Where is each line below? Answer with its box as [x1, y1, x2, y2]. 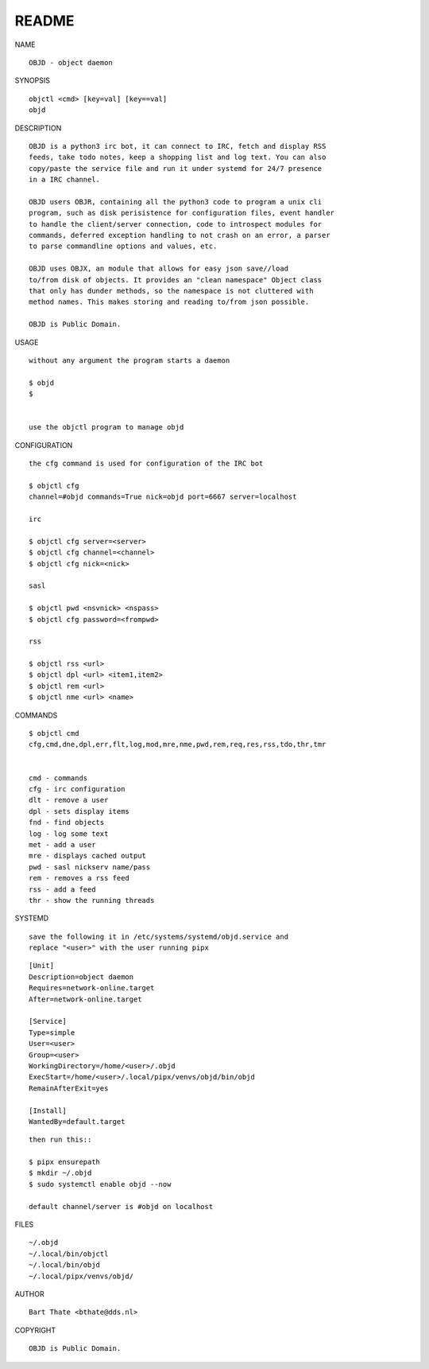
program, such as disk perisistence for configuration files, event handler [29, 208, 335, 218]
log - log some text [29, 829, 109, 838]
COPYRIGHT [14, 1325, 56, 1335]
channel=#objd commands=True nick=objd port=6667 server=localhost [29, 492, 297, 501]
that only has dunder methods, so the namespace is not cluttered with [29, 286, 314, 295]
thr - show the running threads [29, 896, 155, 904]
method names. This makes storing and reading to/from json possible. [29, 298, 310, 306]
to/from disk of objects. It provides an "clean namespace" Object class [29, 275, 323, 284]
